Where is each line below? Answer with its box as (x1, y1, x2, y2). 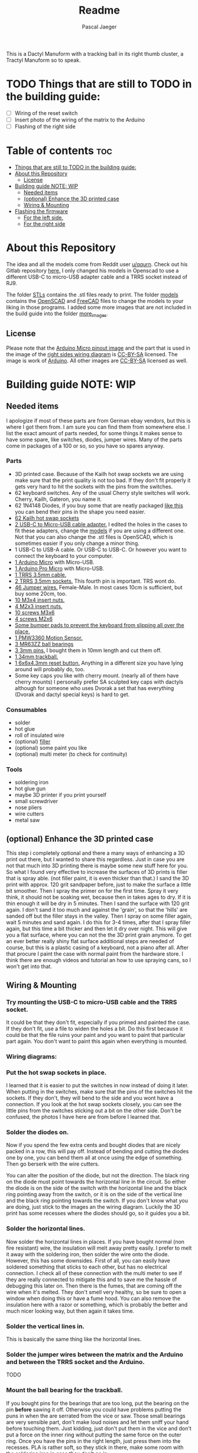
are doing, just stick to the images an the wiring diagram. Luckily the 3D (6, 1203, 181, 1211)
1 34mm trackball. (14, 653, 59, 660)
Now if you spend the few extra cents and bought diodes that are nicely (6, 1142, 181, 1149)
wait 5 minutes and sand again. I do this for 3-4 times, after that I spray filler (6, 919, 191, 926)
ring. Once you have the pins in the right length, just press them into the (6, 1437, 181, 1444)
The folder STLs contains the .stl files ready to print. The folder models (6, 291, 178, 298)
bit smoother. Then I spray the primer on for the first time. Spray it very (6, 887, 178, 895)
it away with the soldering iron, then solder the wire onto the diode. (6, 1250, 170, 1257)
